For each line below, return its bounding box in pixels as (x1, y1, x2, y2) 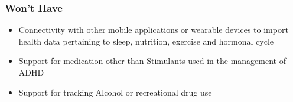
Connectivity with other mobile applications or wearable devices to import (18, 23, 288, 36)
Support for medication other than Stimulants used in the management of (18, 55, 286, 67)
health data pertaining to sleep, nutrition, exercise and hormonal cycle (18, 35, 274, 47)
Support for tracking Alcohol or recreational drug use (18, 86, 212, 98)
